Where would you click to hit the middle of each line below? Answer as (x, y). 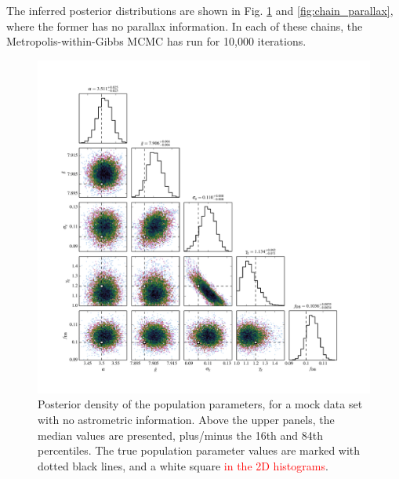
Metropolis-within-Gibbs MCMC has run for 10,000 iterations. (156, 41)
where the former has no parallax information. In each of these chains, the (185, 26)
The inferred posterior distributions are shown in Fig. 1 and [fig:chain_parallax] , (200, 10)
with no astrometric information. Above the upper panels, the (186, 419)
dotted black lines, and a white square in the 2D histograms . (183, 465)
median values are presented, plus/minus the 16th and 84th (180, 435)
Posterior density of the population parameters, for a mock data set (200, 404)
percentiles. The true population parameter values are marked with (199, 450)
